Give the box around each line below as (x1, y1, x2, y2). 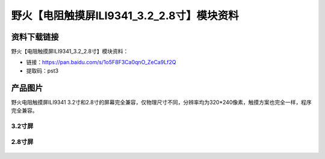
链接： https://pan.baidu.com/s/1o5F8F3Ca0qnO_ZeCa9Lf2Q (26, 59, 176, 66)
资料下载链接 (11, 32, 59, 42)
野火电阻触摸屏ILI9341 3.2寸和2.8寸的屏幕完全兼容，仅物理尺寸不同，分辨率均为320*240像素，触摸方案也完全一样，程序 (11, 98, 312, 106)
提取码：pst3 (26, 67, 59, 74)
